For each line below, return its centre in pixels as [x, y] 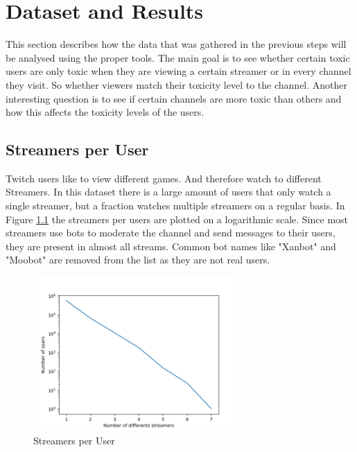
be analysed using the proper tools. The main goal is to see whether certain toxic [178, 57]
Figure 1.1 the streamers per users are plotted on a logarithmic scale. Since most [177, 219]
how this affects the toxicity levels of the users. [105, 112]
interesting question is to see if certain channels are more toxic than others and [174, 98]
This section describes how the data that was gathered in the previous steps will [176, 44]
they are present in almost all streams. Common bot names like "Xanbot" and [171, 246]
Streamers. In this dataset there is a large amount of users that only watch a [168, 192]
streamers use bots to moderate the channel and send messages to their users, [171, 233]
